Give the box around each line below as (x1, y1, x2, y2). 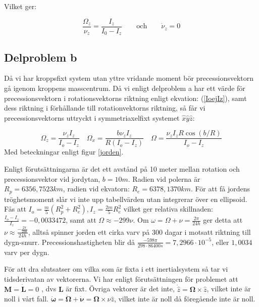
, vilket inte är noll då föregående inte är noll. (114, 293, 255, 304)
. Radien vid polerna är (128, 173, 200, 184)
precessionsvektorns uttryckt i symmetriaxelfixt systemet (4, 112, 180, 123)
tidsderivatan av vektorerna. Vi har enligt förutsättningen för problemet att (4, 273, 238, 284)
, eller (212, 236, 229, 247)
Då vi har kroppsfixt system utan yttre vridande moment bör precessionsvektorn (4, 73, 254, 83)
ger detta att (203, 215, 243, 225)
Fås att (4, 203, 26, 214)
